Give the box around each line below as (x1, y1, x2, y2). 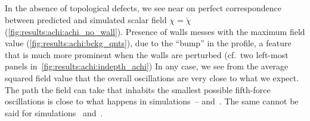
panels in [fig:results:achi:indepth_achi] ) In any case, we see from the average (5, 60, 289, 72)
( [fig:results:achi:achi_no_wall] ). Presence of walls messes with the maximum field (5, 25, 305, 37)
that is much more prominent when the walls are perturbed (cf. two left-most (5, 48, 289, 60)
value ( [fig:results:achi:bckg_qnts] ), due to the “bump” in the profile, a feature (5, 37, 292, 49)
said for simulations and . (5, 106, 103, 119)
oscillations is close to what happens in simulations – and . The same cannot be (5, 95, 299, 107)
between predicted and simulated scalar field (5, 13, 167, 26)
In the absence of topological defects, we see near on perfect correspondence (5, 2, 281, 14)
